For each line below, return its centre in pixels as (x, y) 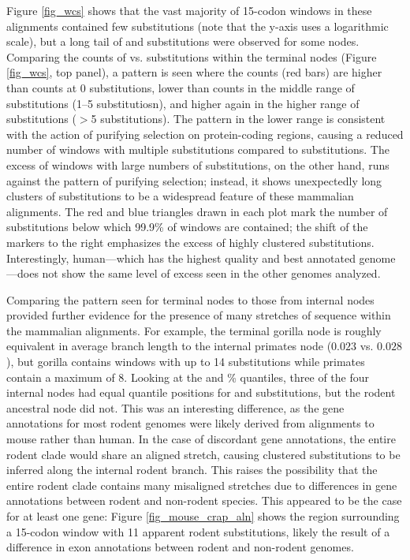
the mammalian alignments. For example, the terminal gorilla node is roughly (194, 330)
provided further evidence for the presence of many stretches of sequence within (199, 315)
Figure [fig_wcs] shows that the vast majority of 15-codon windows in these (189, 10)
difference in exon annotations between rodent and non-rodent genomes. (180, 547)
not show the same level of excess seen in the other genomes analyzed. (211, 273)
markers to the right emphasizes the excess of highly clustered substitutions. (190, 242)
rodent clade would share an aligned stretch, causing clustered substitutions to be (203, 454)
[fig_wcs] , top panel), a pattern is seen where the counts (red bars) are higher (194, 72)
